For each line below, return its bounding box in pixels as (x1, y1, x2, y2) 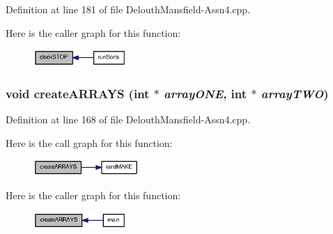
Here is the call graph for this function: (6, 135, 173, 150)
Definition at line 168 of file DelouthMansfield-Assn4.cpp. (6, 111, 251, 126)
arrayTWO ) (261, 84, 329, 102)
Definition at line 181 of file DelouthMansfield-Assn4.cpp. (6, 2, 251, 16)
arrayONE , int (164, 84, 247, 102)
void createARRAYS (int (6, 84, 150, 102)
